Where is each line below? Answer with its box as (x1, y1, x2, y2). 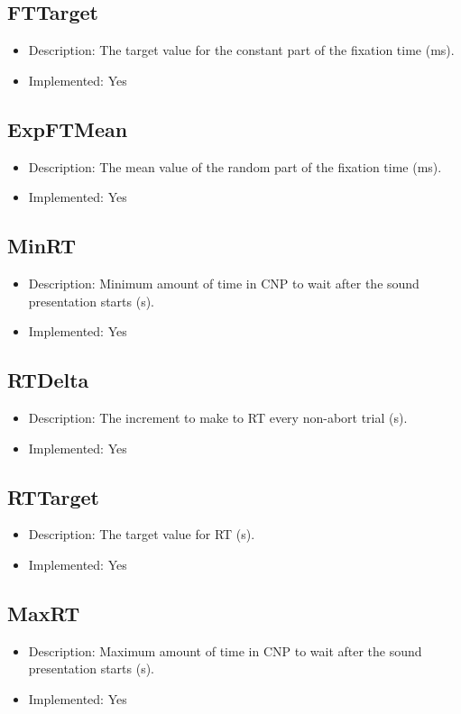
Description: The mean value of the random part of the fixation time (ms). (28, 157, 442, 176)
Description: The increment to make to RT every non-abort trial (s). (28, 407, 408, 426)
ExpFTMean (7, 114, 128, 142)
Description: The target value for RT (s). (28, 525, 255, 544)
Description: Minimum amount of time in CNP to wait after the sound (28, 273, 420, 292)
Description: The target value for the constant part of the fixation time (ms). (28, 41, 455, 59)
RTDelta (7, 366, 89, 394)
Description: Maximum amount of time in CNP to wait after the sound (28, 641, 422, 660)
